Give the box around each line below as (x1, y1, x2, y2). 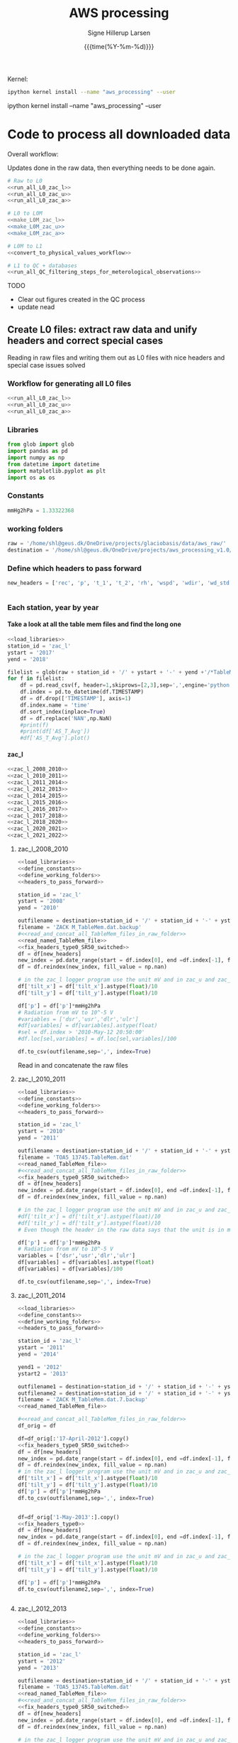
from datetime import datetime (7, 461, 100, 468)
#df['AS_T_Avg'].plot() (20, 734, 91, 742)
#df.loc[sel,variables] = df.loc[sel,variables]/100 (17, 1036, 177, 1043)
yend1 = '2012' (17, 1363, 63, 1371)
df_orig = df (17, 1422, 57, 1430)
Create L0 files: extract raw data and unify (7, 323, 198, 336)
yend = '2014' (17, 1351, 59, 1358)
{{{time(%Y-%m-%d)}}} (84, 42, 154, 50)
